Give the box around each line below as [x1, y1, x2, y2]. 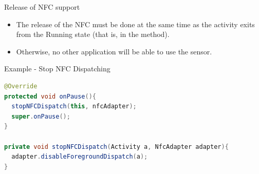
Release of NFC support [4, 2, 80, 12]
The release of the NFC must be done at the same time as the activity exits [16, 18, 255, 29]
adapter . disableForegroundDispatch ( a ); [11, 153, 148, 161]
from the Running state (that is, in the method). [16, 29, 170, 40]
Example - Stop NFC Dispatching [4, 63, 110, 74]
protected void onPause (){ [4, 92, 97, 100]
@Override [4, 82, 38, 90]
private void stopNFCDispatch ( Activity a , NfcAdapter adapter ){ [4, 143, 229, 150]
